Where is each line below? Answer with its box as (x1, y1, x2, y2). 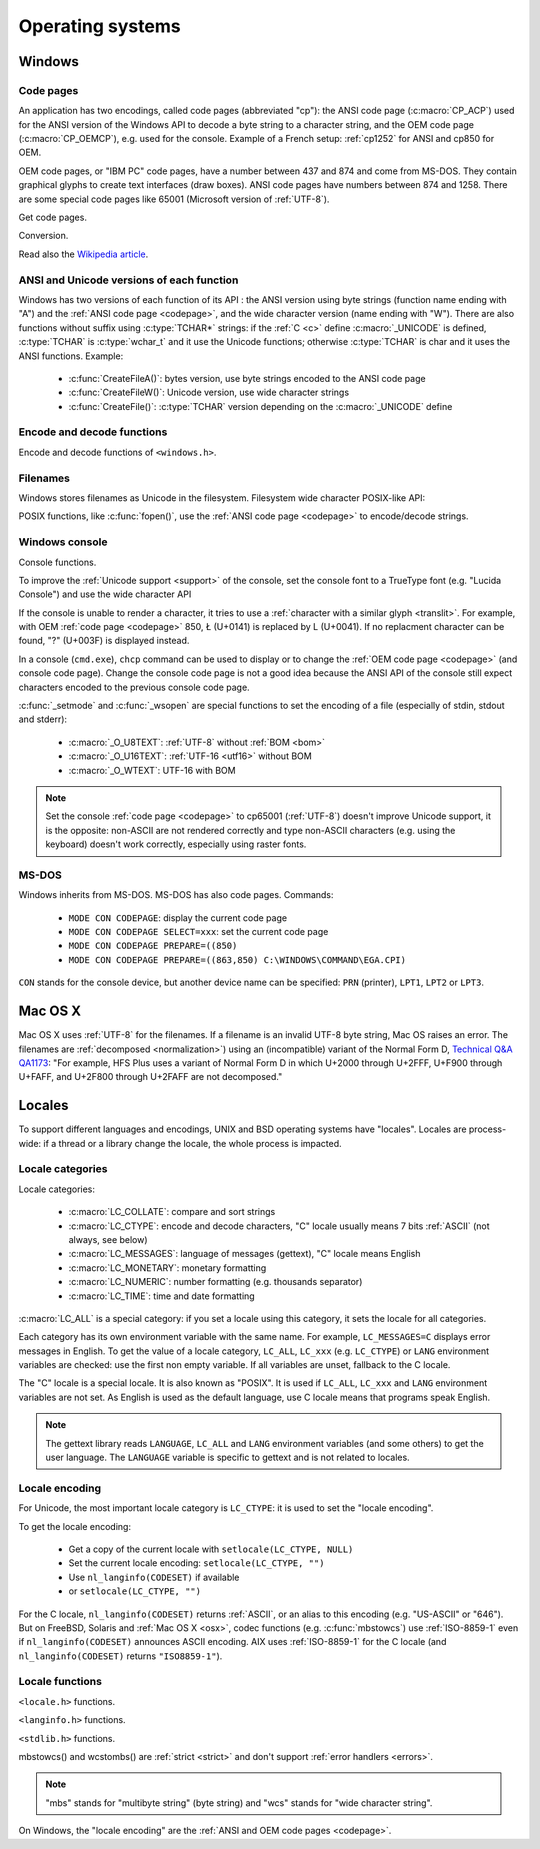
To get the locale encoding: (18, 1520, 132, 1532)
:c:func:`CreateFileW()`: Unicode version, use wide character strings (68, 386, 350, 399)
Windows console (18, 535, 108, 549)
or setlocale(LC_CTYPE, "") (68, 1585, 202, 1597)
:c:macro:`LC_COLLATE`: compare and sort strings (68, 1206, 276, 1218)
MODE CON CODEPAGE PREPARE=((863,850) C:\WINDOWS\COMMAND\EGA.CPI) (68, 954, 407, 965)
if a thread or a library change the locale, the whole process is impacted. (43, 1137, 342, 1149)
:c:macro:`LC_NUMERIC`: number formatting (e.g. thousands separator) (68, 1276, 363, 1288)
